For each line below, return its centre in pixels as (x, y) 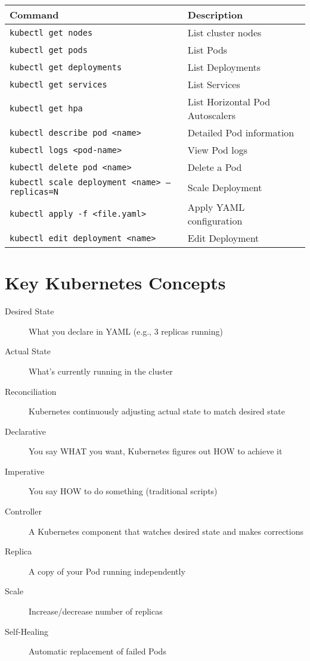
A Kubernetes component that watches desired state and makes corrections (166, 531)
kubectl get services (58, 84)
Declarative (26, 431)
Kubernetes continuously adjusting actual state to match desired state (157, 411)
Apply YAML (216, 207)
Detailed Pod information (241, 132)
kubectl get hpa (46, 108)
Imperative (25, 471)
